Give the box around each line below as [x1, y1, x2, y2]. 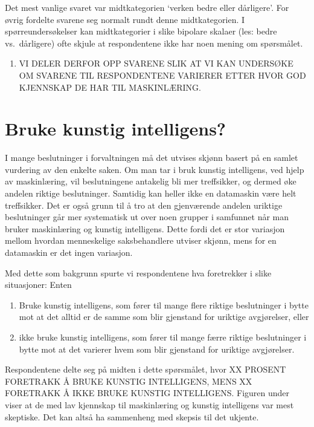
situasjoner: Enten [5, 278, 72, 291]
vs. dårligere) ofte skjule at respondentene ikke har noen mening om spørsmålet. [5, 36, 303, 49]
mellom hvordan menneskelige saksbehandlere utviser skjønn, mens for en [5, 234, 277, 247]
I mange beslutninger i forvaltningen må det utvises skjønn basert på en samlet [5, 151, 298, 164]
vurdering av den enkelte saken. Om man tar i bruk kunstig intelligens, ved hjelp [5, 163, 304, 175]
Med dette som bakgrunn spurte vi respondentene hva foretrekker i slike [5, 266, 272, 279]
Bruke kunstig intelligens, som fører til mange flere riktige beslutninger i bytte [19, 298, 309, 311]
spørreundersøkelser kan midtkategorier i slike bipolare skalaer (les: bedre [5, 25, 277, 37]
